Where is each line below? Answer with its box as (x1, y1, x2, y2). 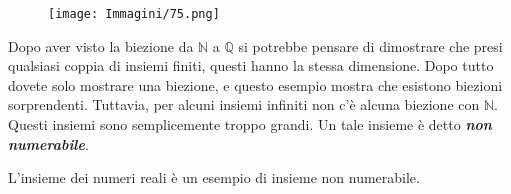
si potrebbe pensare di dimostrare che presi (238, 35, 503, 56)
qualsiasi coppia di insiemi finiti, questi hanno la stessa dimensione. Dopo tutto (8, 55, 494, 76)
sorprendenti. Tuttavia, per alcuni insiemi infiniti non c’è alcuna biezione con (8, 94, 480, 115)
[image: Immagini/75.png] (48, 7, 220, 21)
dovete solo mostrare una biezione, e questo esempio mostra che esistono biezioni (8, 74, 503, 95)
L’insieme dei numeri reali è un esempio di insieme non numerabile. (8, 167, 420, 188)
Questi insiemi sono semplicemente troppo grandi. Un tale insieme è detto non (8, 114, 492, 135)
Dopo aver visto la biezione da (8, 35, 194, 56)
